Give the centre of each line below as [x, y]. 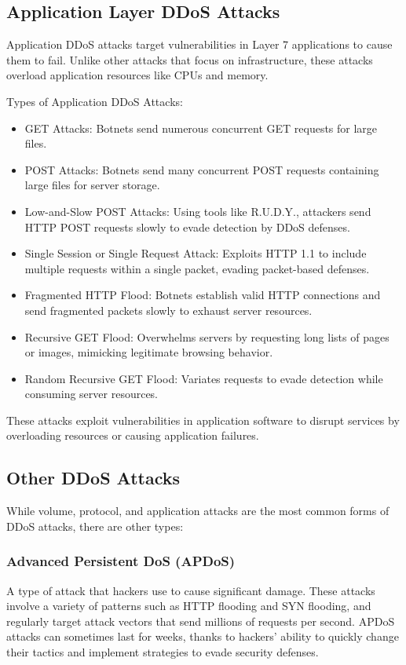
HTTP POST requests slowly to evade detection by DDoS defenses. [187, 227]
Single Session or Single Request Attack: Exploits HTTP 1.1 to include [196, 253]
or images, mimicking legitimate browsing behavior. [149, 352]
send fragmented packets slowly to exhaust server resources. [168, 310]
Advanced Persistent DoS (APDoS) [121, 561]
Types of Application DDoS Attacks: [95, 101]
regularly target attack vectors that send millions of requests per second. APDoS [201, 621]
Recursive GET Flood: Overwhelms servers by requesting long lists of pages [207, 336]
